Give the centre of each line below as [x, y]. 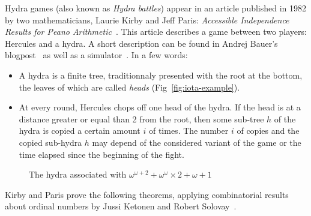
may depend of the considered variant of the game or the [197, 142]
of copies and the [268, 130]
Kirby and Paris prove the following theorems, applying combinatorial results [147, 194]
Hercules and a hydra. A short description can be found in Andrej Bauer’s [141, 43]
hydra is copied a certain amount [80, 130]
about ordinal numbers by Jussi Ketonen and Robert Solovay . [121, 206]
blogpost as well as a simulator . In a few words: [96, 55]
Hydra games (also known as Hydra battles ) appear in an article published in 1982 [156, 8]
